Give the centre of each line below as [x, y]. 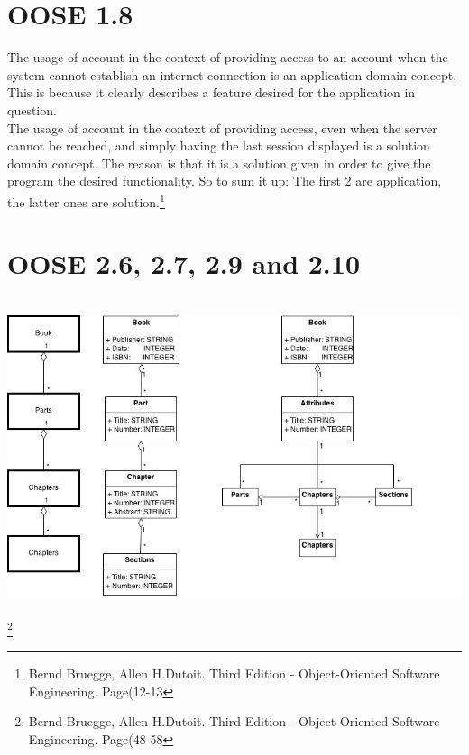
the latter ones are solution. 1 [86, 200]
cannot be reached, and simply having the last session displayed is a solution [219, 146]
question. [32, 109]
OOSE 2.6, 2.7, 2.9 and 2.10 [184, 264]
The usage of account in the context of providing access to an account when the [228, 57]
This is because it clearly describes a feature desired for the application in [212, 92]
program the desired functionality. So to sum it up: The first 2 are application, [225, 181]
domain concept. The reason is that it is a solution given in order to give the [219, 163]
